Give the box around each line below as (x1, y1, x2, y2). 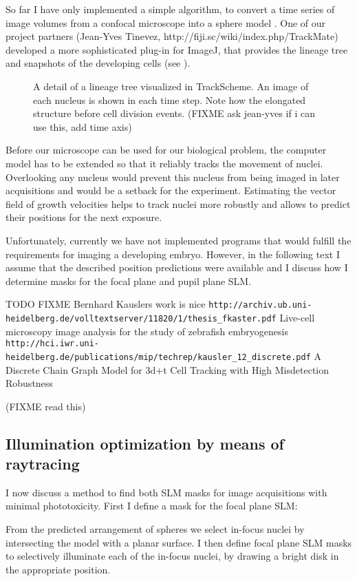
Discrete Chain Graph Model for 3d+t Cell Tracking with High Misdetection (6, 362, 329, 377)
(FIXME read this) (6, 399, 86, 413)
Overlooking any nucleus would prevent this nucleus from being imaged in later (6, 169, 340, 184)
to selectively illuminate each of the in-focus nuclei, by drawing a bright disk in (6, 549, 339, 563)
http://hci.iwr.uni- (6, 339, 100, 349)
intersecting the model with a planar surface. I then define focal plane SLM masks (6, 535, 352, 549)
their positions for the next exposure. (6, 210, 162, 224)
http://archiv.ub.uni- (208, 300, 312, 310)
